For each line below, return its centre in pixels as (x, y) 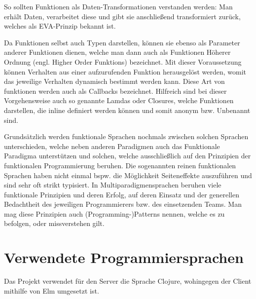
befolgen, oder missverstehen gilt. (54, 223)
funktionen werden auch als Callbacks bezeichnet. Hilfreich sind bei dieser (115, 91)
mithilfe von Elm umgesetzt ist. (52, 290)
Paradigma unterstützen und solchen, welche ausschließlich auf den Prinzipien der (128, 156)
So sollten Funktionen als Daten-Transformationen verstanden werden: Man (118, 6)
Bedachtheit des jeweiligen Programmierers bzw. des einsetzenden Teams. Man (123, 204)
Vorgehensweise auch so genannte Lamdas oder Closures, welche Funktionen (119, 100)
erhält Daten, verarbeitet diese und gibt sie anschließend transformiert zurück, (122, 16)
